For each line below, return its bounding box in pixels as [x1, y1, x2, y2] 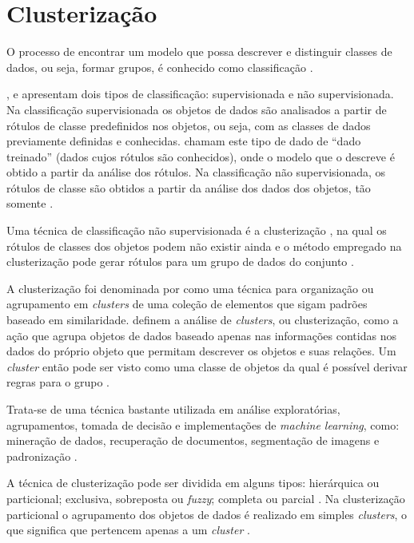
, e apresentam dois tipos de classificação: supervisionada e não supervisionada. [6, 85, 394, 102]
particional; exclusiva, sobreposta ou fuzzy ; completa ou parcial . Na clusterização [6, 489, 405, 506]
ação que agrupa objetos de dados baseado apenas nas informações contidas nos [6, 327, 396, 343]
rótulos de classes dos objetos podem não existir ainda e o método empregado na [6, 237, 402, 254]
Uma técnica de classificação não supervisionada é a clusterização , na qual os [6, 222, 387, 239]
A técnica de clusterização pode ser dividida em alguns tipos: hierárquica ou [6, 474, 380, 491]
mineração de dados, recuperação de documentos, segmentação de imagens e [6, 432, 380, 449]
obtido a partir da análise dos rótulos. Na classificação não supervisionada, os [6, 164, 386, 180]
